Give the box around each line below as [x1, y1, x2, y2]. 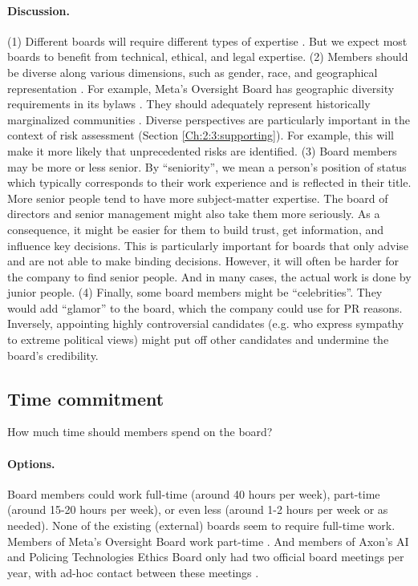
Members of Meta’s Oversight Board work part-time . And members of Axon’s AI [7, 532, 409, 549]
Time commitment [7, 386, 164, 410]
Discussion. [7, 2, 70, 18]
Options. [7, 455, 55, 471]
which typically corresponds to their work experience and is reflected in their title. [7, 174, 412, 191]
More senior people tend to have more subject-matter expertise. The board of [7, 189, 388, 206]
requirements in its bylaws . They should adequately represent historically [7, 95, 371, 112]
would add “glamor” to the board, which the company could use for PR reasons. [7, 299, 403, 316]
